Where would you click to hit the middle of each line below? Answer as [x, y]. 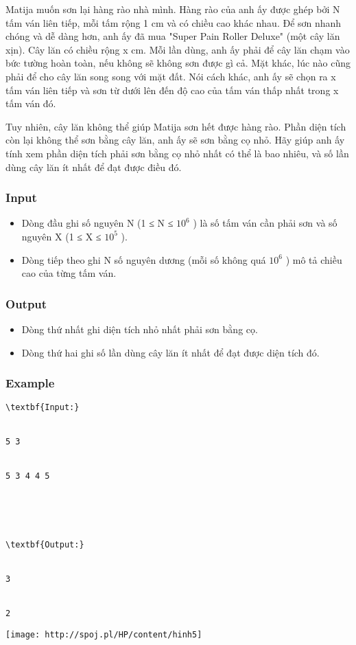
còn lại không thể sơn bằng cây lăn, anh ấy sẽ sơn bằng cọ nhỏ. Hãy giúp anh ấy [175, 140]
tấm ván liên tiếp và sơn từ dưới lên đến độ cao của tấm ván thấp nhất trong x [172, 90]
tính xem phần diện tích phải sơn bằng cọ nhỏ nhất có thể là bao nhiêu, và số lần [177, 153]
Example [30, 383]
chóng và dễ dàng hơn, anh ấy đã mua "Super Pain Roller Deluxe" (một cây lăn [173, 36]
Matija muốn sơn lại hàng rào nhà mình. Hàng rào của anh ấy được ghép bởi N [173, 9]
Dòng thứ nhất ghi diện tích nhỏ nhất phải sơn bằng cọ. [140, 329]
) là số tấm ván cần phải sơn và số [265, 223]
